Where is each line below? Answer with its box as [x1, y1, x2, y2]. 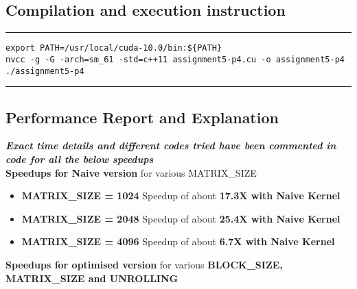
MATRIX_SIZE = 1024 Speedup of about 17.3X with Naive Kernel [21, 188, 341, 203]
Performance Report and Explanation [5, 106, 279, 127]
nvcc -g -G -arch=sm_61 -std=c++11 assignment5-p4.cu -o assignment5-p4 [5, 54, 345, 64]
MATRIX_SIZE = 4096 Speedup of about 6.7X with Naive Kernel [21, 234, 335, 249]
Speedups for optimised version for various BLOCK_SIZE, [5, 257, 283, 271]
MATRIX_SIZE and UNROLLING [5, 271, 178, 285]
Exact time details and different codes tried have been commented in [5, 138, 336, 153]
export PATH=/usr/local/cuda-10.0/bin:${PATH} [5, 43, 222, 53]
